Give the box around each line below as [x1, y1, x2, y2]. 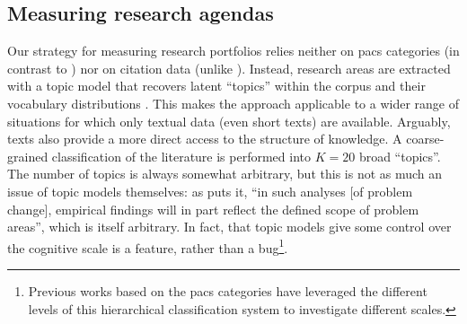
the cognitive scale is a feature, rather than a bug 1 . [7, 235, 288, 257]
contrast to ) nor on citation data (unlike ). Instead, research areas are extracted [7, 58, 451, 77]
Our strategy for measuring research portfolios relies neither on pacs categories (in [7, 41, 460, 60]
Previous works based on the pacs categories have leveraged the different [28, 281, 427, 300]
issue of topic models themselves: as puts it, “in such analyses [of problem [7, 181, 413, 200]
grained [7, 146, 48, 165]
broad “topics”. [358, 146, 441, 165]
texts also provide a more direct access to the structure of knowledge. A [7, 129, 402, 148]
